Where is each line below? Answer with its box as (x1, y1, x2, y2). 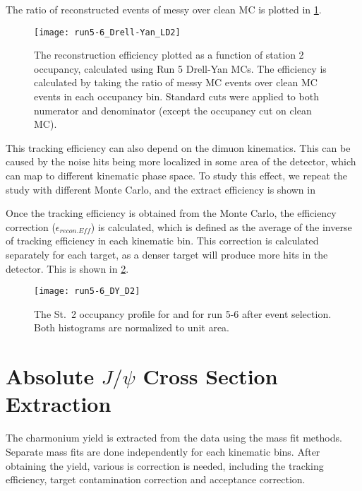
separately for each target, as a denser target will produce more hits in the (6, 247, 328, 261)
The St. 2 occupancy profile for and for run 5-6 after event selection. (34, 306, 332, 321)
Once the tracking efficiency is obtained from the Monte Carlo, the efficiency (6, 206, 337, 220)
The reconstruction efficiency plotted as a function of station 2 (34, 47, 304, 62)
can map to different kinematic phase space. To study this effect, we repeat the (6, 168, 348, 182)
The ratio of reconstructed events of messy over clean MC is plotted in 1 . (6, 2, 322, 16)
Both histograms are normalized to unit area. (34, 320, 230, 335)
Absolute (6, 362, 95, 391)
